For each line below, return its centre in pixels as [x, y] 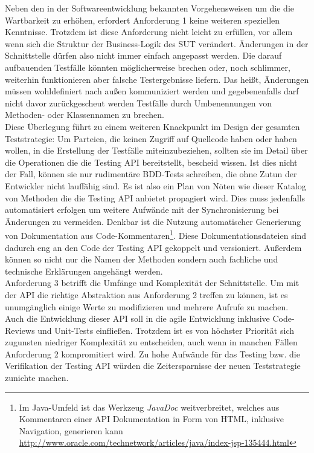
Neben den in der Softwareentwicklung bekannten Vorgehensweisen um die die [149, 8]
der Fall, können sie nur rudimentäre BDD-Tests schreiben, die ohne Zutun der [151, 174]
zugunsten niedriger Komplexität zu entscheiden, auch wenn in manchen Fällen [151, 342]
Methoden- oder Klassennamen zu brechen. [85, 115]
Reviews [20, 330]
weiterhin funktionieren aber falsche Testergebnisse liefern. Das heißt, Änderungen [157, 79]
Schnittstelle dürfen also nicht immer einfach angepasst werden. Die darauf [143, 55]
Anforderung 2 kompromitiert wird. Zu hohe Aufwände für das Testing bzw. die [152, 354]
